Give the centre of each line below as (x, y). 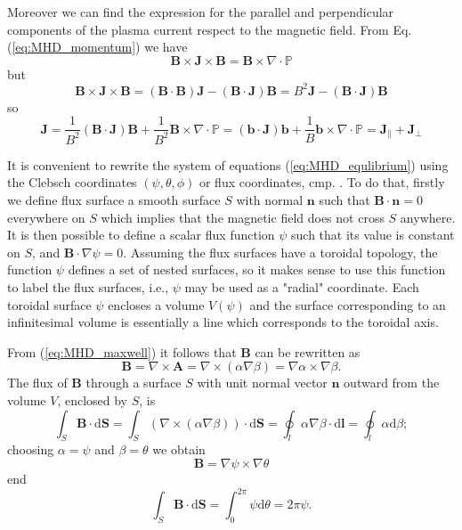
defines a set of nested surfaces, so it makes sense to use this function (257, 269)
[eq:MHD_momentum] (74, 47)
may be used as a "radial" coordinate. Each (302, 287)
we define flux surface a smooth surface (114, 200)
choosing (31, 449)
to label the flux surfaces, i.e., (88, 287)
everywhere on (46, 217)
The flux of (37, 383)
